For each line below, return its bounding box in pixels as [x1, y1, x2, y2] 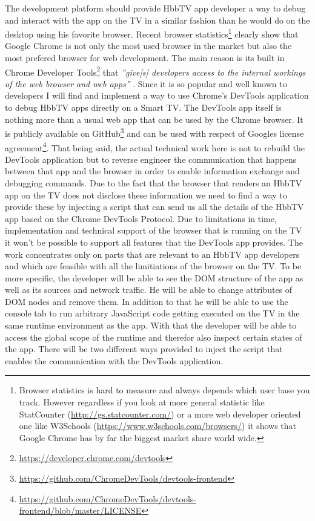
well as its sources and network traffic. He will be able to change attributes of [5, 283, 293, 296]
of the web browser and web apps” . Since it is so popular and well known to [5, 77, 287, 90]
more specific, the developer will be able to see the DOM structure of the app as [5, 271, 303, 284]
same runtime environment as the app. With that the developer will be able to [5, 319, 297, 332]
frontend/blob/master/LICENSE [19, 504, 142, 517]
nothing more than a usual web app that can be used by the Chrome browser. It [5, 113, 303, 125]
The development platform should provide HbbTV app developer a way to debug [5, 2, 306, 14]
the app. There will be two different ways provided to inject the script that [5, 342, 283, 355]
